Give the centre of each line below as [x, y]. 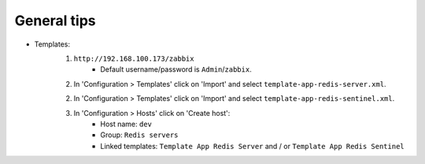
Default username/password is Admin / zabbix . [176, 69]
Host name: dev [126, 124]
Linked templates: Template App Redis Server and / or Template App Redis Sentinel [252, 146]
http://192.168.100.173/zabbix [134, 58]
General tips [55, 20]
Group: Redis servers [139, 135]
